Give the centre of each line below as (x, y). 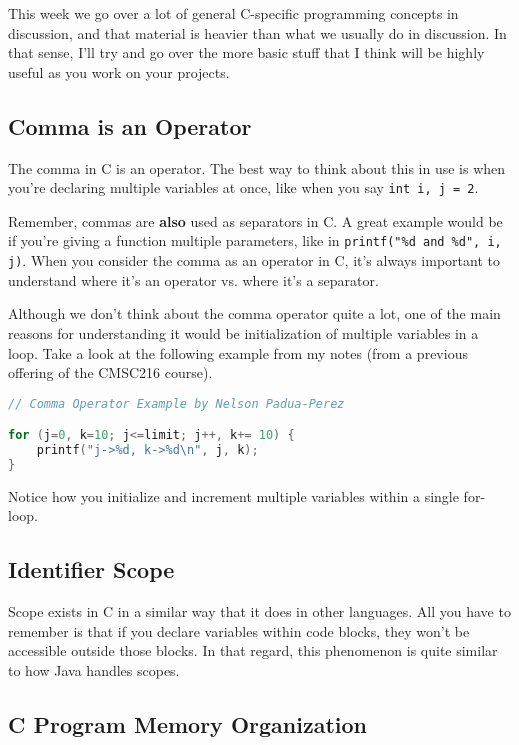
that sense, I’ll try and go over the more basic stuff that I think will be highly (246, 52)
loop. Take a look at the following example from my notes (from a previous (238, 352)
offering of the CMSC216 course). (110, 372)
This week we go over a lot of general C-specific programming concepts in (233, 13)
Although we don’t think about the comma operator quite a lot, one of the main (254, 313)
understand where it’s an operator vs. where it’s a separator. (193, 279)
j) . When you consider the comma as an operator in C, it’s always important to (254, 260)
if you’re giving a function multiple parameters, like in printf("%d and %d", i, (255, 240)
